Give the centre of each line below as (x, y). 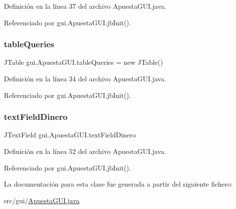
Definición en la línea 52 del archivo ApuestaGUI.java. (85, 151)
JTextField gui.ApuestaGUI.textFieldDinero (70, 135)
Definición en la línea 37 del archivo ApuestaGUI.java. (85, 6)
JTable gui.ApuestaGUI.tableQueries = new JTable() (84, 62)
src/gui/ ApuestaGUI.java (42, 200)
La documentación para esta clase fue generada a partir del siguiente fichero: (118, 184)
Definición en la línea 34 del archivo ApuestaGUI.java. (85, 78)
